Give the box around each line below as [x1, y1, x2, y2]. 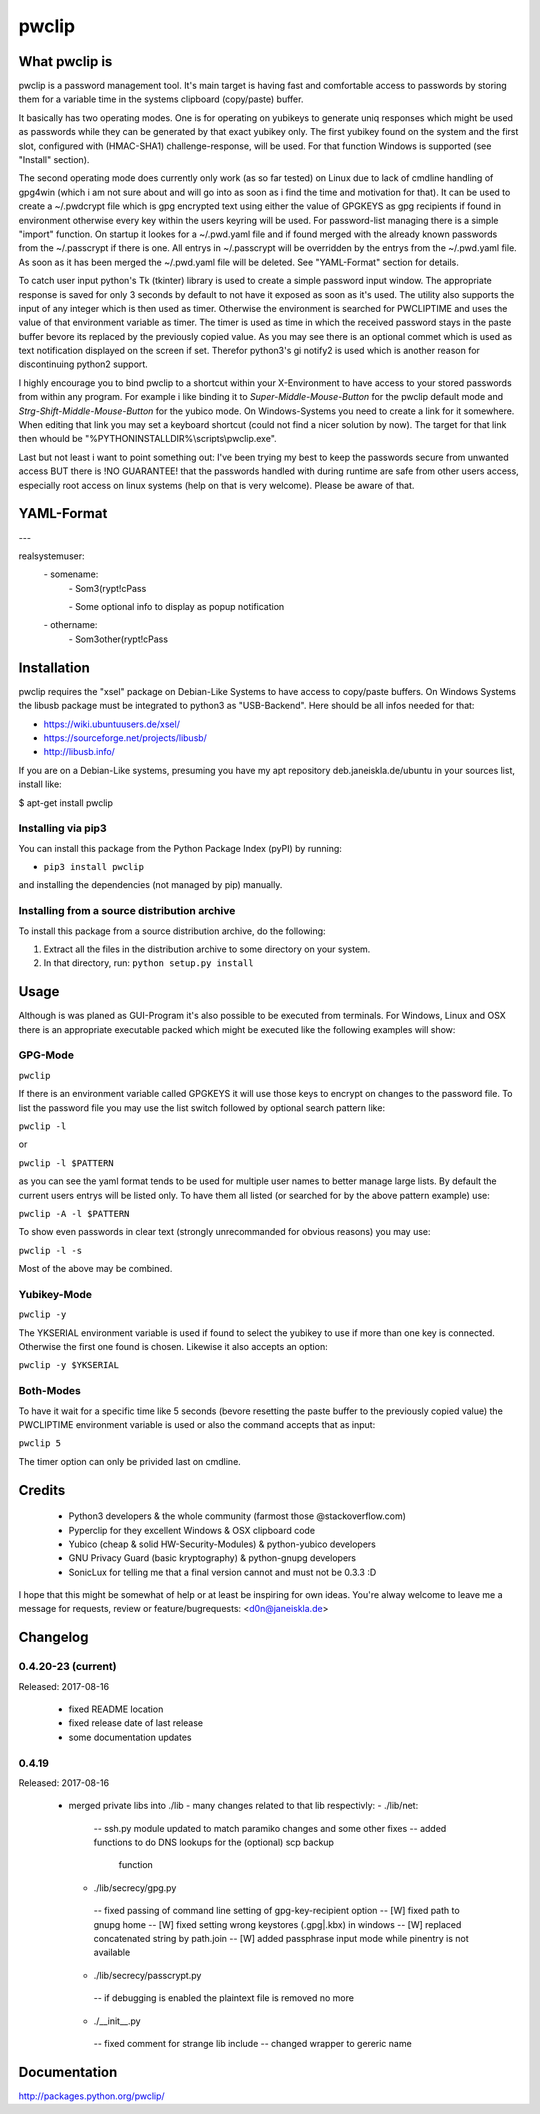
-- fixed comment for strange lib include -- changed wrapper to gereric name [93, 2038, 412, 2049]
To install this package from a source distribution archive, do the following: [18, 925, 326, 937]
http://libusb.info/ [43, 746, 115, 758]
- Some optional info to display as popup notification [68, 601, 285, 613]
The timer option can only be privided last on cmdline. [18, 1455, 242, 1467]
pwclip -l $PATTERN [18, 1157, 114, 1169]
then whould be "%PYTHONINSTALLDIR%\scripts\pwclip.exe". [18, 433, 277, 445]
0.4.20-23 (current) [18, 1660, 117, 1674]
